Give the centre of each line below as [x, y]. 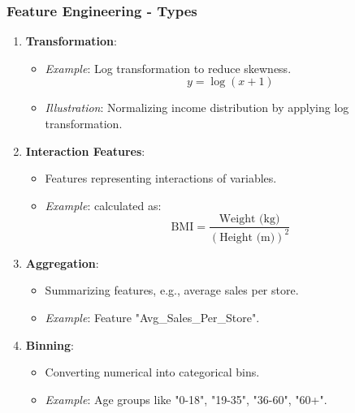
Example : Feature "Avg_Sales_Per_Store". [152, 317]
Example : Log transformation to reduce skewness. [168, 68]
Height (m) [247, 237]
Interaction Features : [85, 151]
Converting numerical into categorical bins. [152, 372]
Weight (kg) [249, 219]
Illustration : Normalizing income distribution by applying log [197, 108]
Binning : [50, 344]
